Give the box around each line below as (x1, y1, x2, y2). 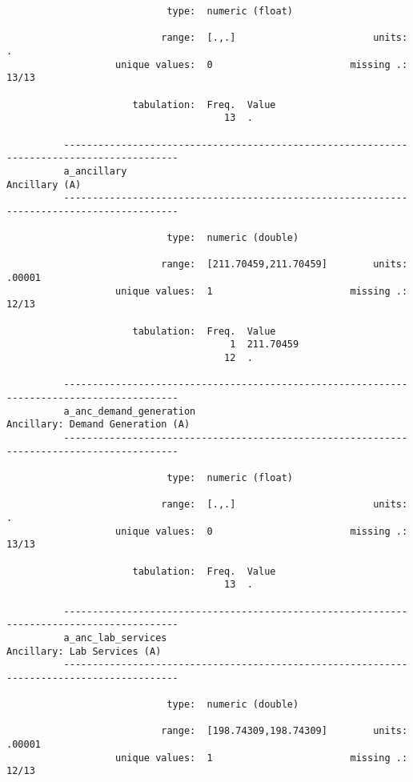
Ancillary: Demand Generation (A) (6, 419, 190, 431)
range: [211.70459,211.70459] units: (161, 259, 408, 271)
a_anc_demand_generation (63, 405, 196, 417)
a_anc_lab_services (63, 632, 167, 644)
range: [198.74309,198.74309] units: (161, 725, 408, 737)
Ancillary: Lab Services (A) (6, 645, 162, 657)
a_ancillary (63, 165, 127, 177)
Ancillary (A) (6, 178, 82, 190)
